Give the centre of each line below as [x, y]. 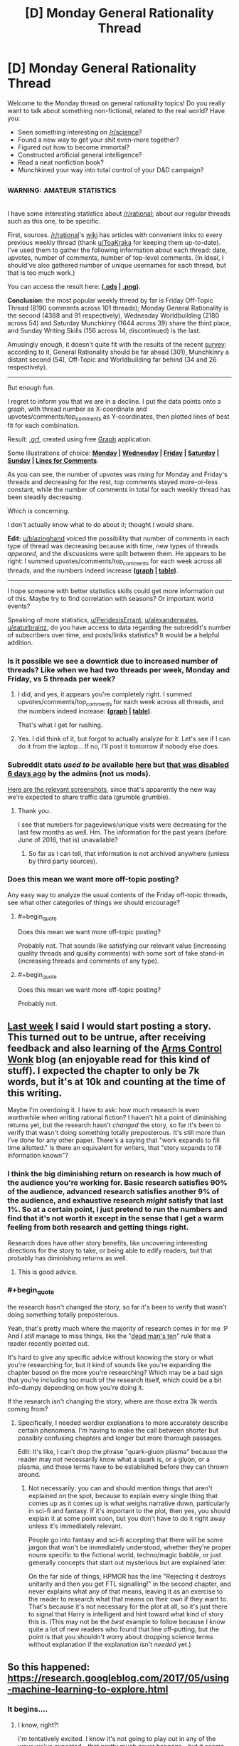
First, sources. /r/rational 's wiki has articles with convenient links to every [115, 235]
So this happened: [49, 1667]
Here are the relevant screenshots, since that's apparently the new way [112, 789]
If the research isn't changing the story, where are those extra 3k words [112, 1401]
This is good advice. [47, 1272]
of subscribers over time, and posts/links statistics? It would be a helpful [113, 635]
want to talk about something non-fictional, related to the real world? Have [116, 110]
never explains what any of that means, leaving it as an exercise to [126, 1591]
